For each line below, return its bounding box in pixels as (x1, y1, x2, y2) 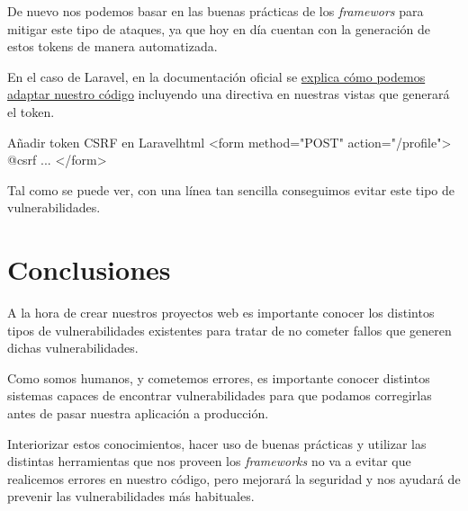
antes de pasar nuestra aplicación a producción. (7, 404, 269, 423)
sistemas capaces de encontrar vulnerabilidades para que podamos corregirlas (7, 386, 432, 405)
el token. (7, 102, 55, 121)
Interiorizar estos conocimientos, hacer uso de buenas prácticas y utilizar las (7, 434, 427, 453)
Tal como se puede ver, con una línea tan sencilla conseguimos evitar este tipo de (7, 180, 455, 199)
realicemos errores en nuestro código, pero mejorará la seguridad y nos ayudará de (7, 469, 461, 488)
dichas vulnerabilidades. (7, 338, 139, 357)
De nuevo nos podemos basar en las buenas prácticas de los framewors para (7, 2, 424, 20)
